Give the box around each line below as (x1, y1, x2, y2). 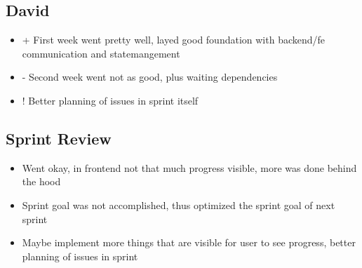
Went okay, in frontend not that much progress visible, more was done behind (22, 160, 357, 175)
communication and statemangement (22, 46, 180, 60)
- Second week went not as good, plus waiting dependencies (22, 69, 278, 84)
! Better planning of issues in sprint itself (22, 93, 199, 107)
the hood (22, 174, 61, 189)
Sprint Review (6, 127, 112, 149)
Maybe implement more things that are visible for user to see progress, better (22, 235, 356, 250)
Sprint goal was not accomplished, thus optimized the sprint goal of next (22, 197, 335, 212)
